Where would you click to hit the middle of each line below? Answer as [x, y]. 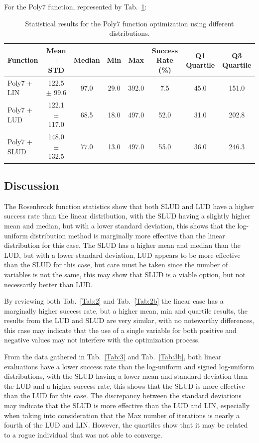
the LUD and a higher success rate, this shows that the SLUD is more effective [125, 386]
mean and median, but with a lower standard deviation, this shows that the [120, 225]
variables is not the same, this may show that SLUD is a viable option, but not [125, 274]
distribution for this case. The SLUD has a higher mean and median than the [122, 245]
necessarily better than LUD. [48, 284]
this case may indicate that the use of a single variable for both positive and [120, 330]
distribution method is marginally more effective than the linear [128, 235]
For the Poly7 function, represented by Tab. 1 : [75, 6]
